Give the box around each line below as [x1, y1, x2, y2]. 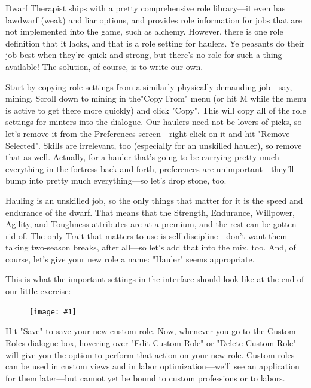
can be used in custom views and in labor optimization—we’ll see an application [5, 360, 300, 372]
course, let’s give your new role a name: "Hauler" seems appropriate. [5, 252, 255, 265]
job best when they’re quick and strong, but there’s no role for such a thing [5, 48, 282, 61]
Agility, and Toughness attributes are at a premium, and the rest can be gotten [5, 218, 297, 230]
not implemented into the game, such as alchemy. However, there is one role [5, 25, 283, 38]
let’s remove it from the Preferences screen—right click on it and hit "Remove [5, 127, 290, 139]
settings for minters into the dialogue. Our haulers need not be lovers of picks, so [5, 115, 302, 128]
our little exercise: [5, 285, 71, 297]
